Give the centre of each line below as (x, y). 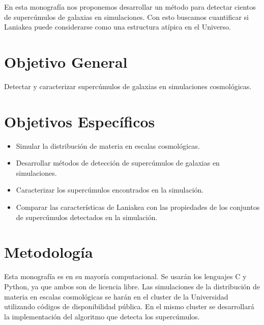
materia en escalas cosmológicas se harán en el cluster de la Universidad (116, 296)
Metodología (49, 252)
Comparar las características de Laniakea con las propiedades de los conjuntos (138, 207)
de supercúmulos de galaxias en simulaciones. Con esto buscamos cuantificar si (126, 17)
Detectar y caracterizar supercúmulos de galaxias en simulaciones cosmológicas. (128, 86)
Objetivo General (66, 61)
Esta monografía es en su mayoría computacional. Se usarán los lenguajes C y (125, 276)
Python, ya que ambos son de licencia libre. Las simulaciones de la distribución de (132, 286)
